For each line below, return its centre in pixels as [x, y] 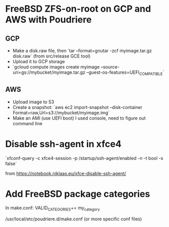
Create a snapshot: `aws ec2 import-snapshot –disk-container [77, 107]
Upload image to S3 [33, 102]
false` [11, 163]
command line [27, 123]
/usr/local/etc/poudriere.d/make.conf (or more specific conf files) [74, 219]
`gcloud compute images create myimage [56, 67]
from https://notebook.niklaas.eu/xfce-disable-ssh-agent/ [66, 173]
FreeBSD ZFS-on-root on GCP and [78, 9]
